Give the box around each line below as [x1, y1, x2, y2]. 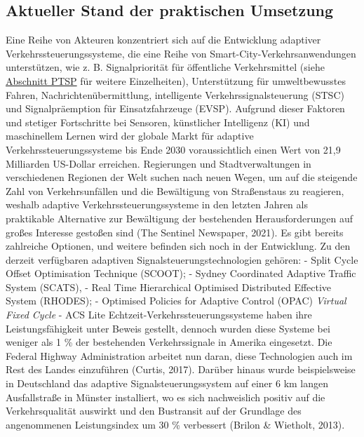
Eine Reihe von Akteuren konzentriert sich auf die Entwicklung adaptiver [6, 32, 321, 47]
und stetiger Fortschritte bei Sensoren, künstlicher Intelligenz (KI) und [6, 114, 310, 129]
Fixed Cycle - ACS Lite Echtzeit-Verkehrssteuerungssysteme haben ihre [6, 307, 312, 322]
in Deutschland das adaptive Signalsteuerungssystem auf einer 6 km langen [6, 376, 329, 391]
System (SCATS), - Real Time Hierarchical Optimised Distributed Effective [6, 279, 332, 294]
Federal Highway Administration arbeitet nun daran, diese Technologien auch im [6, 348, 353, 363]
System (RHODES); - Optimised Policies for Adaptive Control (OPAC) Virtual [6, 293, 346, 308]
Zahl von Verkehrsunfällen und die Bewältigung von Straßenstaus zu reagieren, [6, 183, 344, 198]
